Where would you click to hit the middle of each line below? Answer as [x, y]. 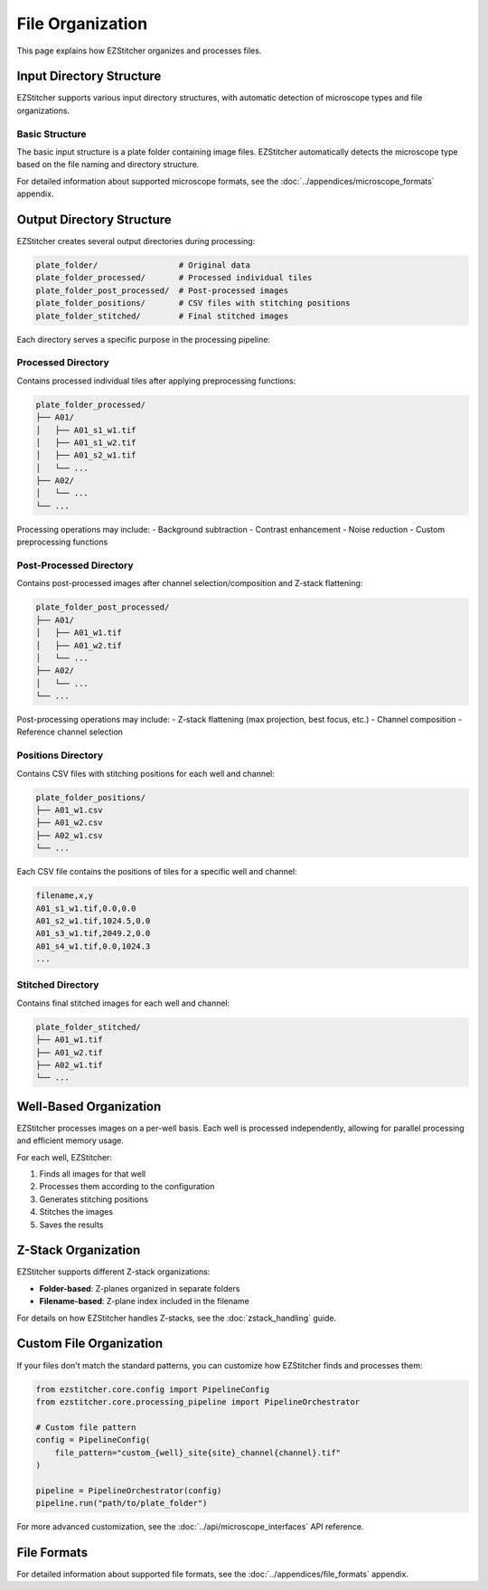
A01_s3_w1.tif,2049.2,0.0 [93, 933]
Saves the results [71, 1225]
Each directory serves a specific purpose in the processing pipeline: [144, 339]
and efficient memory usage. [70, 1140]
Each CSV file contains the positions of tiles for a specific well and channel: [157, 872]
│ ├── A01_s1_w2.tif [86, 442]
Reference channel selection [70, 732]
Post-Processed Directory [75, 565]
